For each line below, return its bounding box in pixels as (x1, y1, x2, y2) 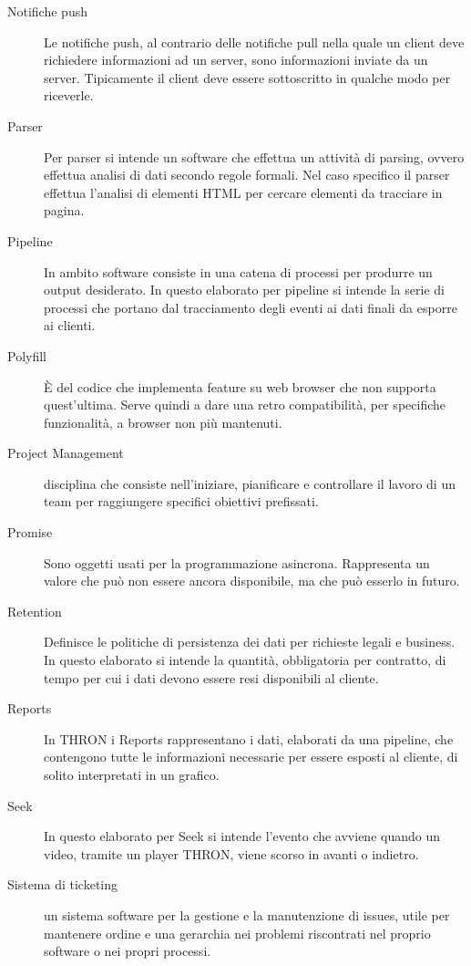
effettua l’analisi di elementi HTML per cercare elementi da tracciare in (44, 182, 443, 202)
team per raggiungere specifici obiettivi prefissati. (44, 492, 319, 511)
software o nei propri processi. (44, 941, 211, 961)
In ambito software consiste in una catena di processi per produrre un (44, 262, 433, 281)
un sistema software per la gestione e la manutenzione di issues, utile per (44, 905, 450, 924)
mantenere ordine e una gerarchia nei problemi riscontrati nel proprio (44, 923, 431, 942)
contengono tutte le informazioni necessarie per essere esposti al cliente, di (44, 747, 458, 766)
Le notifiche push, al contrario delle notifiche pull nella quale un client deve (44, 32, 465, 51)
